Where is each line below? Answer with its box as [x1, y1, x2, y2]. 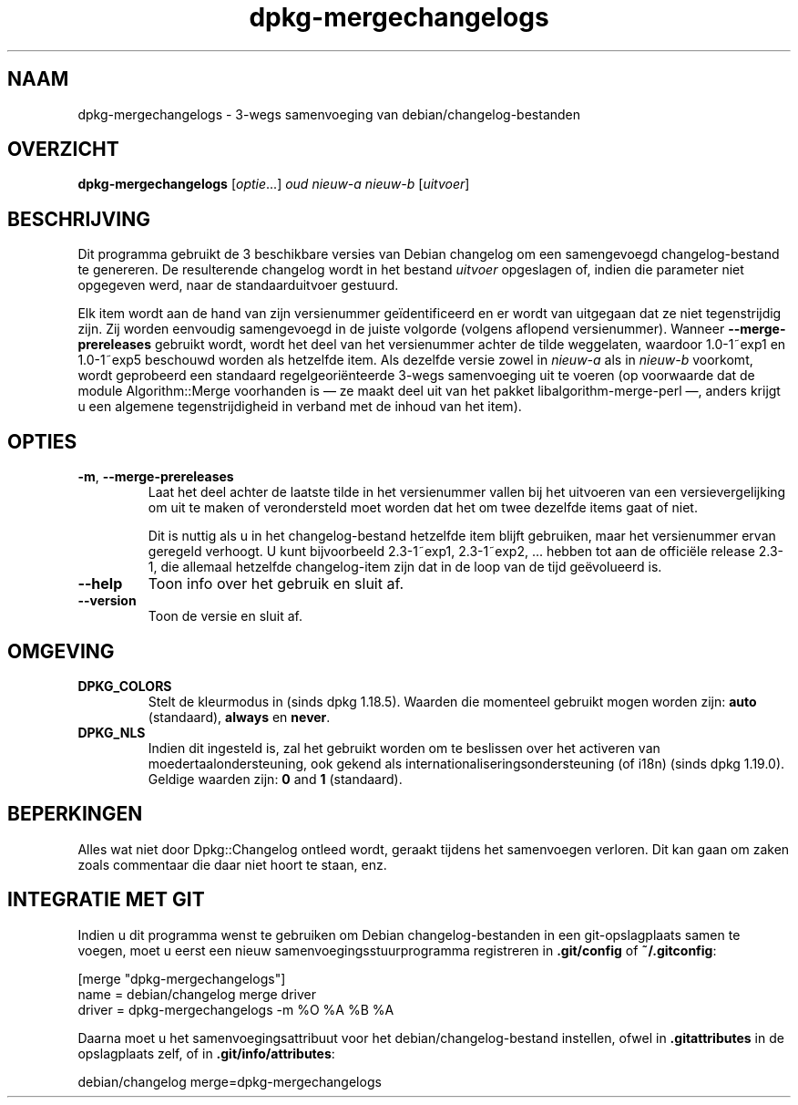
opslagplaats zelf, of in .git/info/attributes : [77, 1045, 335, 1061]
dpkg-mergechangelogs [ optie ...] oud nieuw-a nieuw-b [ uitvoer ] [77, 176, 470, 192]
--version [77, 593, 137, 609]
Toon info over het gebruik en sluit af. [148, 574, 404, 594]
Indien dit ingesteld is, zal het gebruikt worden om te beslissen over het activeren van [148, 739, 660, 756]
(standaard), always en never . [148, 708, 331, 725]
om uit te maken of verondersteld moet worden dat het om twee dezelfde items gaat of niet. [148, 500, 698, 516]
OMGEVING [7, 639, 115, 663]
